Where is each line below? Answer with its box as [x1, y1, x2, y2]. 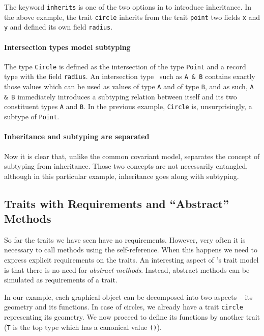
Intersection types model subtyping [4, 41, 131, 52]
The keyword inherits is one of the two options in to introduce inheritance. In [4, 2, 252, 12]
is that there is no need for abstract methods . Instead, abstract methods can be [4, 264, 250, 275]
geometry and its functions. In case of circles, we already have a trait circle [4, 301, 243, 312]
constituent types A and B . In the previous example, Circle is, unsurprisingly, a [4, 101, 252, 112]
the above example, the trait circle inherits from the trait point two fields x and [4, 11, 260, 22]
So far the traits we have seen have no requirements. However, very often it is [4, 234, 246, 245]
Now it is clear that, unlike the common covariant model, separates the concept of [4, 150, 260, 161]
